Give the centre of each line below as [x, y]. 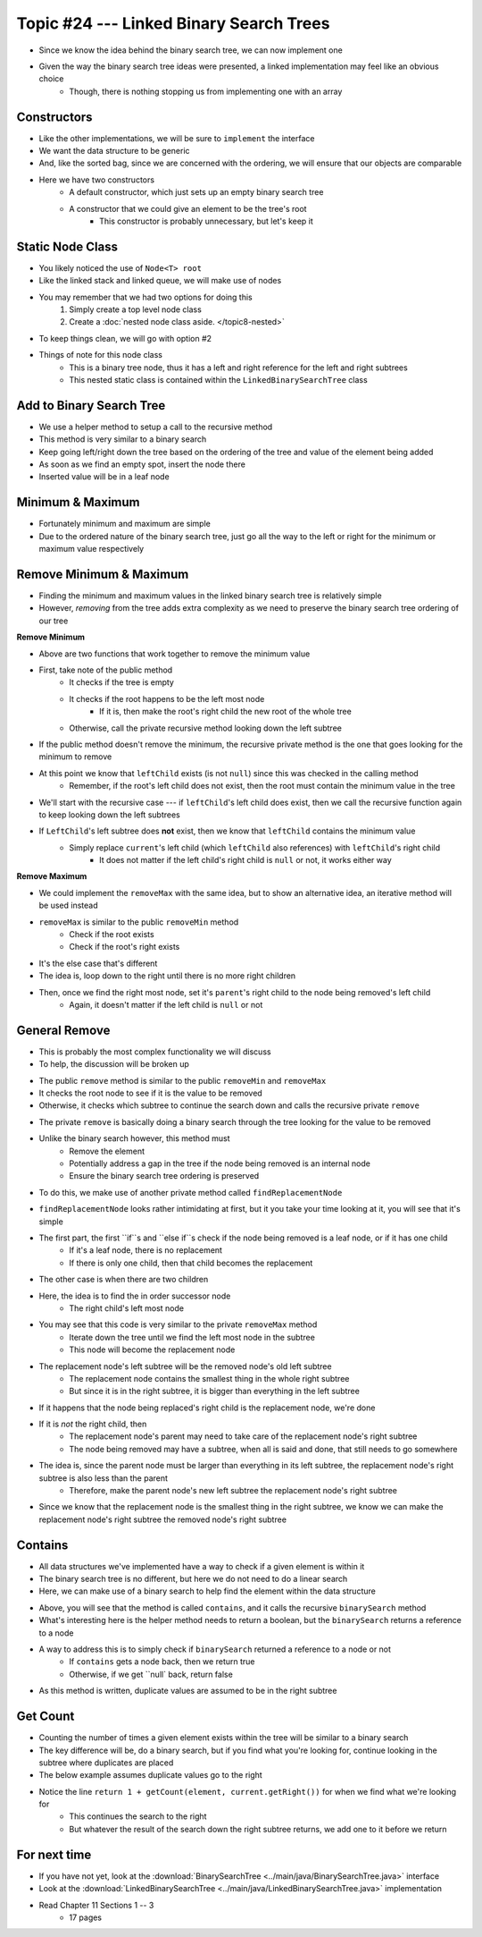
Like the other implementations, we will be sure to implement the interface [177, 138]
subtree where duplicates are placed [106, 1763]
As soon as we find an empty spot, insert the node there [142, 464]
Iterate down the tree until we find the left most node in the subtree [192, 1337]
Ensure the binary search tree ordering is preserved [164, 1176]
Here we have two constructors [97, 180]
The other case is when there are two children [124, 1280]
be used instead [68, 905]
